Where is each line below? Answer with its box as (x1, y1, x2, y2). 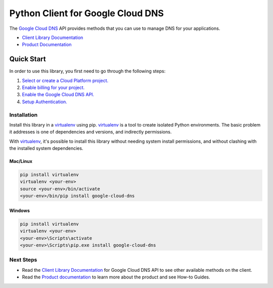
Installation (9, 111, 38, 118)
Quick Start (9, 55, 46, 63)
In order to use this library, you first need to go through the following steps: (9, 68, 166, 74)
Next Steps (9, 256, 37, 263)
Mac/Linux (9, 158, 33, 164)
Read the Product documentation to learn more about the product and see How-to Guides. (22, 274, 210, 280)
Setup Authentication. (22, 99, 68, 105)
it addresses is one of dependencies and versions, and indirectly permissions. (9, 129, 172, 135)
